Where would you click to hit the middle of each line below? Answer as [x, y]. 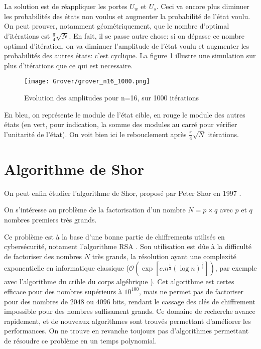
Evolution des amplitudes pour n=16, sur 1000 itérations [111, 98]
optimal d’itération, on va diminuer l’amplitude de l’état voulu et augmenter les [127, 45]
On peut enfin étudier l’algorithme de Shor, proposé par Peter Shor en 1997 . [123, 193]
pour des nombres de [36, 301]
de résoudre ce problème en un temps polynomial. [81, 340]
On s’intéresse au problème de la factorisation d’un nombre [95, 210]
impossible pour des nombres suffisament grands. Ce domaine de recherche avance [130, 311]
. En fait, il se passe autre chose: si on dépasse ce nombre [157, 35]
